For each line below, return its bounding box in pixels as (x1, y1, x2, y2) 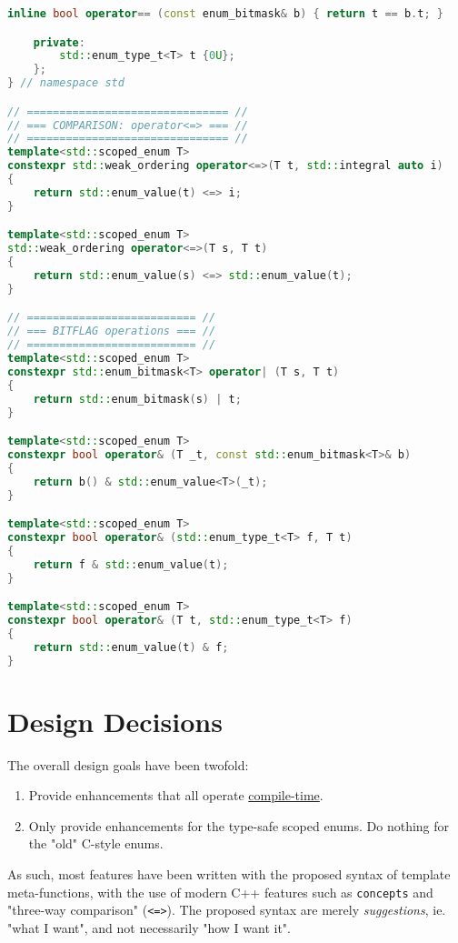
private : (33, 35, 85, 49)
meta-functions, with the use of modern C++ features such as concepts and (7, 882, 433, 901)
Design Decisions (7, 702, 223, 739)
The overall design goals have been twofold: (7, 755, 249, 774)
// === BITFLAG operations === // (7, 325, 216, 338)
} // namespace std (7, 76, 124, 90)
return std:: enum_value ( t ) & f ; (33, 640, 229, 654)
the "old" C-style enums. (28, 834, 164, 853)
